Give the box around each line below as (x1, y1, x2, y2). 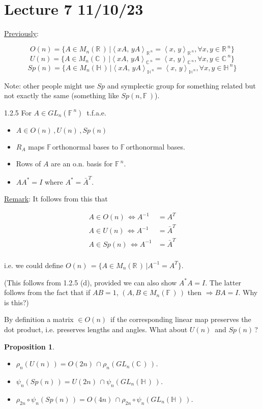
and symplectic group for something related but (107, 80, 256, 91)
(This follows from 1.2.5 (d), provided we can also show (4, 277, 177, 287)
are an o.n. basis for (51, 158, 113, 169)
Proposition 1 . (4, 341, 54, 352)
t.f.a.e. (86, 107, 106, 118)
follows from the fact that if (4, 287, 91, 298)
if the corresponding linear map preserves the (110, 314, 251, 325)
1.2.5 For (4, 107, 32, 118)
